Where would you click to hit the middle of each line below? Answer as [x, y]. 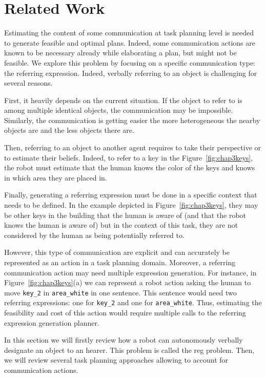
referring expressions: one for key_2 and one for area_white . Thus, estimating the [133, 302]
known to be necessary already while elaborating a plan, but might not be [120, 53]
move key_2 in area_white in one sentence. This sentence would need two [120, 292]
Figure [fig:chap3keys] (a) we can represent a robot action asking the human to [128, 282]
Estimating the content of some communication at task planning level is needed [129, 33]
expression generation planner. [52, 322]
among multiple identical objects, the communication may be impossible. [119, 110]
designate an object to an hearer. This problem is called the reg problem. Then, [129, 350]
